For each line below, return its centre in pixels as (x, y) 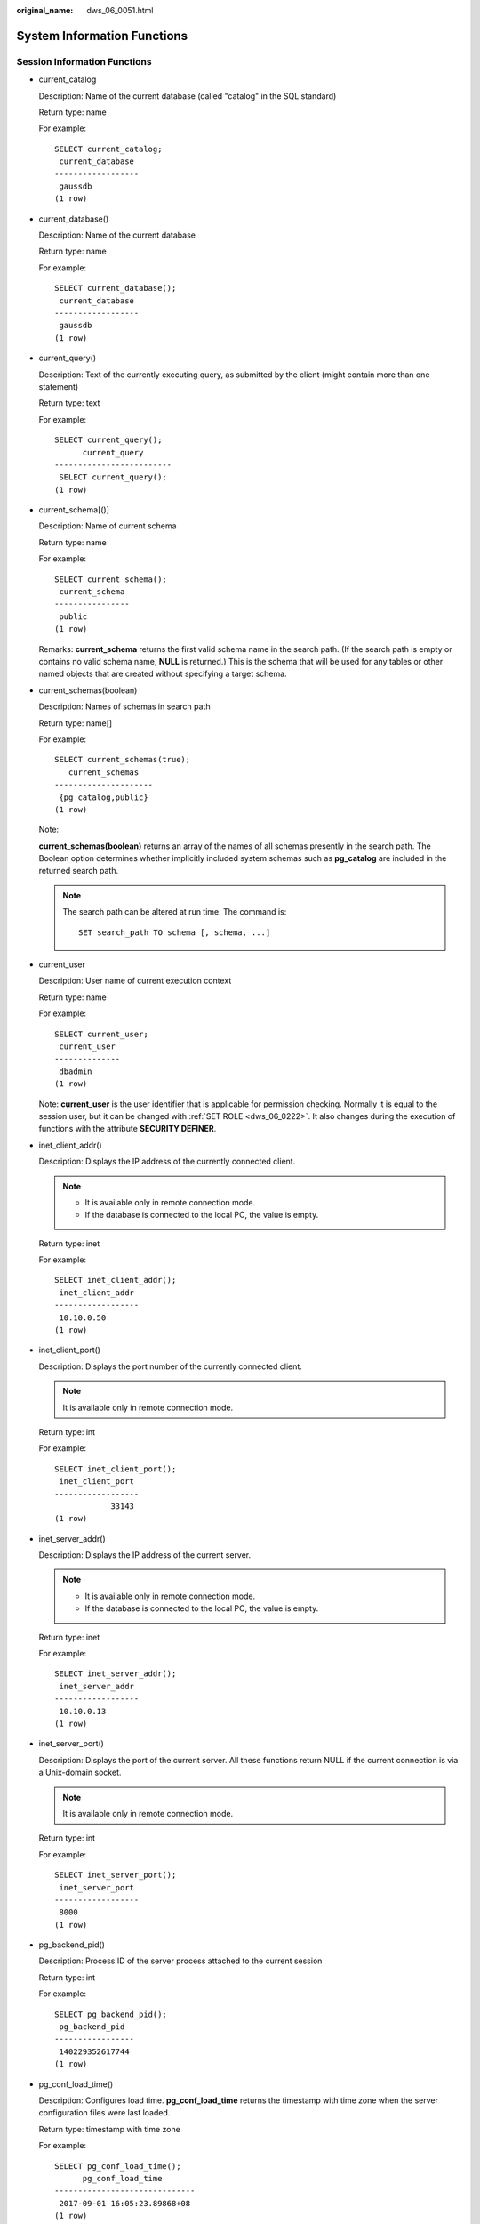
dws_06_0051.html (120, 10)
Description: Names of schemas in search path (124, 706)
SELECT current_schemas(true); (123, 760)
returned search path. (79, 871)
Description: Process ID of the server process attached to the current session (180, 1961)
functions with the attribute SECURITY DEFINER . (128, 1129)
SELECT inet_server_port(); (116, 1875)
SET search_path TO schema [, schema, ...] (175, 932)
